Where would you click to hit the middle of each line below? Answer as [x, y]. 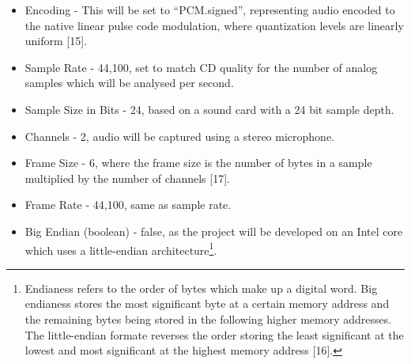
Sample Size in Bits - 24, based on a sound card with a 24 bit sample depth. [209, 109]
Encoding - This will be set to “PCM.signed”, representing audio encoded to [210, 9]
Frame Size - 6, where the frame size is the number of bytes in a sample [198, 163]
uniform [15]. [56, 41]
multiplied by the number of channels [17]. [127, 178]
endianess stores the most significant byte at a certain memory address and [207, 303]
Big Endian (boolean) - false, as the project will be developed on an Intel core [214, 231]
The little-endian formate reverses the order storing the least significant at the [214, 334]
